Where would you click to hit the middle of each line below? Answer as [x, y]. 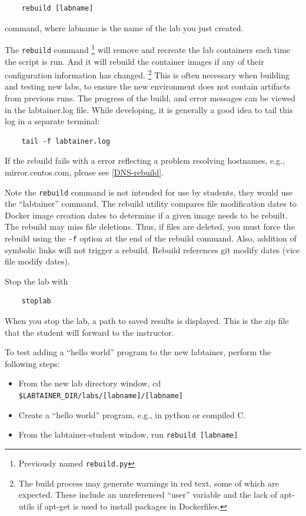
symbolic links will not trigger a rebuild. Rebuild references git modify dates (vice [152, 249]
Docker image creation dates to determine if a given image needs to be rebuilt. [146, 215]
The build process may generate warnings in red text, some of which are [149, 483]
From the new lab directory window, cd [90, 383]
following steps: [32, 363]
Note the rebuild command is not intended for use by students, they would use [149, 192]
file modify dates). [37, 261]
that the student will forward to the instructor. [89, 332]
